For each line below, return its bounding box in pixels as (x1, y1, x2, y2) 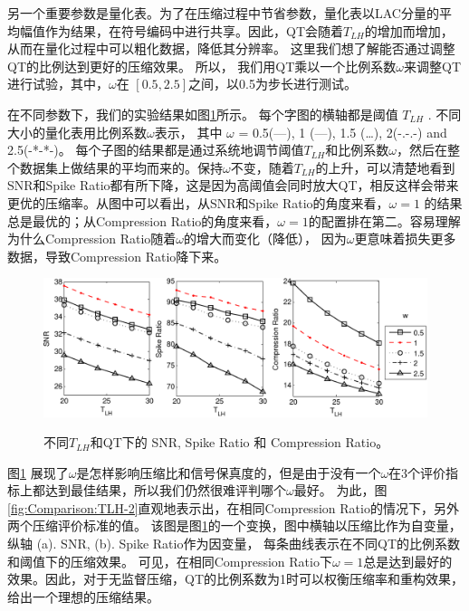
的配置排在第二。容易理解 (308, 211, 461, 230)
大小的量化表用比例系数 (7, 122, 147, 141)
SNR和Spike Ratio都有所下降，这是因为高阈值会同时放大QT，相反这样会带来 (7, 176, 459, 195)
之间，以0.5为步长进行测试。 (188, 74, 357, 93)
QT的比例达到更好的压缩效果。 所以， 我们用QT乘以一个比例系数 (7, 56, 397, 75)
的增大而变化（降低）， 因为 (184, 229, 347, 248)
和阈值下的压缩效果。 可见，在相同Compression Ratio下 (7, 551, 332, 570)
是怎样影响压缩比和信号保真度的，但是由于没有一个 (76, 463, 381, 482)
